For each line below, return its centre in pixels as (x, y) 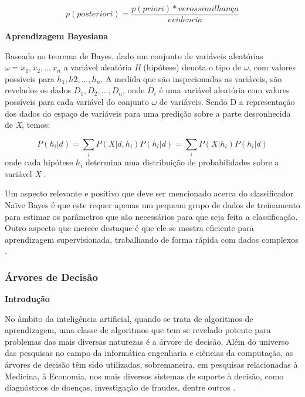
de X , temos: (28, 125)
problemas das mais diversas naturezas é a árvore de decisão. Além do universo (147, 341)
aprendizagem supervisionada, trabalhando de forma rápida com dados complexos (152, 239)
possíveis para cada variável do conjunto (77, 102)
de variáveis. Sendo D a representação (227, 102)
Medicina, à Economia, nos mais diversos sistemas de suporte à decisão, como (144, 376)
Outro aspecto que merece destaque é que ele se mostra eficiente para (129, 228)
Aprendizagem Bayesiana (57, 36)
